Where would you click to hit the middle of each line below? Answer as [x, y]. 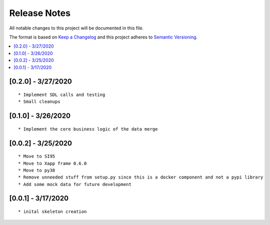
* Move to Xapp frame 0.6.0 [52, 163]
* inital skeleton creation [52, 212]
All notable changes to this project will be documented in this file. [76, 28]
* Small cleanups [39, 102]
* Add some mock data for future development [75, 184]
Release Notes [40, 13]
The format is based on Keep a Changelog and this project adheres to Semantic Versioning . [103, 37]
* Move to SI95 [37, 156]
